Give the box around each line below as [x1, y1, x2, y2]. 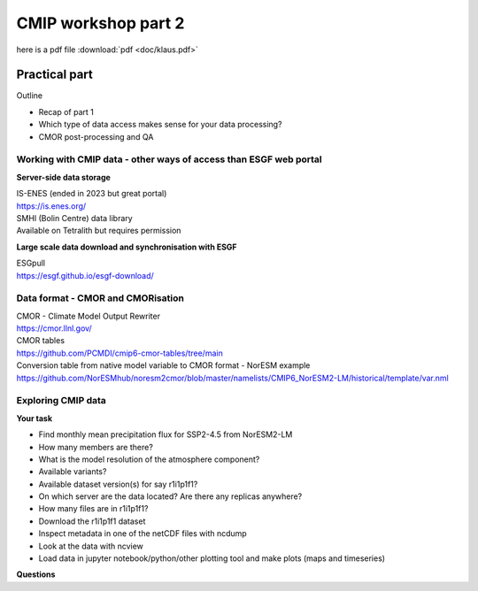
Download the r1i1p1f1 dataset [38, 516, 146, 526]
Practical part [16, 67, 93, 82]
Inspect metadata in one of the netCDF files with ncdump [38, 528, 247, 539]
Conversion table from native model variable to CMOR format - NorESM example [16, 360, 311, 371]
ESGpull [16, 257, 46, 269]
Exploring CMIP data [16, 395, 106, 407]
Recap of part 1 [38, 106, 95, 117]
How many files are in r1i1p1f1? [38, 503, 149, 514]
